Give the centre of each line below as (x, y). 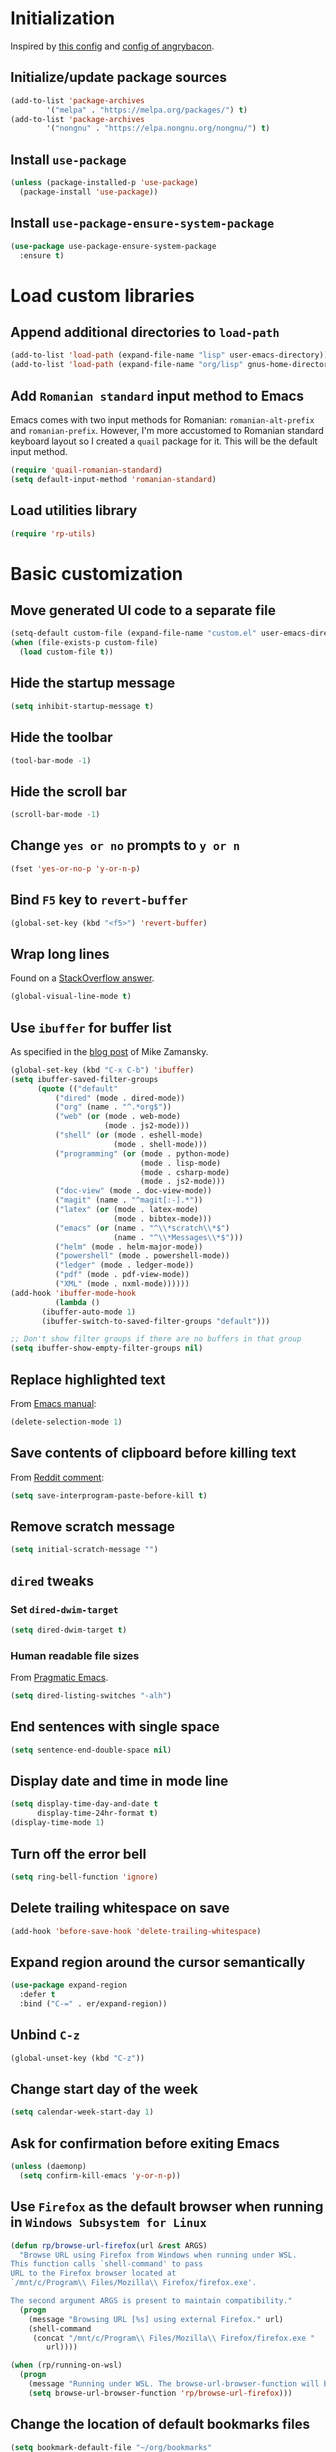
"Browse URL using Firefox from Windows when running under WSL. (158, 2255)
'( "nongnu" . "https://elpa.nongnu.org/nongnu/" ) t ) (158, 128)
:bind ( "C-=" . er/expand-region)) (93, 2004)
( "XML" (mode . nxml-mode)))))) (122, 1284)
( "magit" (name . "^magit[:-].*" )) (128, 1200)
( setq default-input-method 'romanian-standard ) (113, 479)
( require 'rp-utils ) (53, 533)
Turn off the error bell (78, 1853)
